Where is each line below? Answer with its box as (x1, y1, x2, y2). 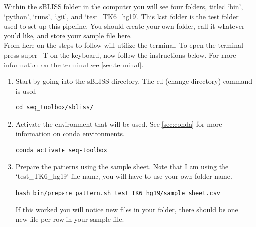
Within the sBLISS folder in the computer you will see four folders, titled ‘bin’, (4, 1, 243, 11)
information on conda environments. (15, 128, 125, 138)
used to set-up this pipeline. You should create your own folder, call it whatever (4, 21, 245, 31)
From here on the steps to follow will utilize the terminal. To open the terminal (4, 40, 243, 50)
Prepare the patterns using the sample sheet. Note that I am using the (15, 161, 229, 171)
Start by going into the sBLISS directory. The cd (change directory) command (15, 76, 252, 86)
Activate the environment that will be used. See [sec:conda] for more (15, 118, 222, 129)
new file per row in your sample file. (15, 214, 124, 224)
